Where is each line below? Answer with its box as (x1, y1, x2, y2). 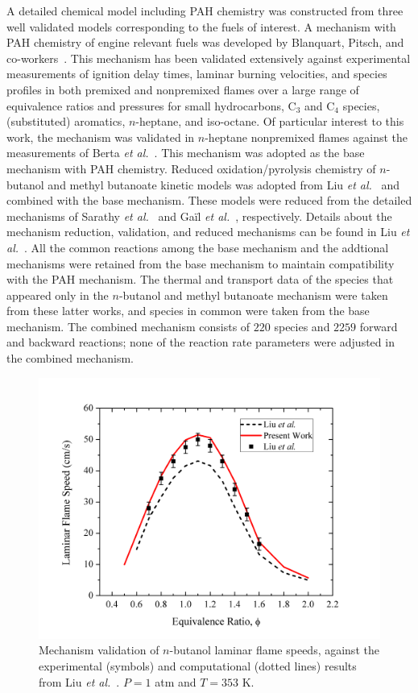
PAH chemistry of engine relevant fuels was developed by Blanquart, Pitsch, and (6, 34, 404, 51)
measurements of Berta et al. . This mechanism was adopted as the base (6, 144, 365, 161)
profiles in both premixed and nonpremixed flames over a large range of (6, 81, 359, 98)
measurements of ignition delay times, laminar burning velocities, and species (6, 65, 387, 82)
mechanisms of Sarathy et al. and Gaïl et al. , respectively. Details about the (6, 207, 392, 224)
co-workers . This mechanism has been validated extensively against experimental (6, 49, 411, 66)
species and (274, 317, 330, 334)
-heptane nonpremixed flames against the (205, 128, 408, 145)
